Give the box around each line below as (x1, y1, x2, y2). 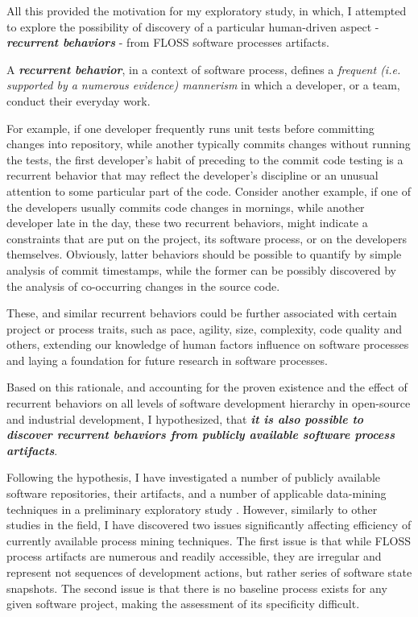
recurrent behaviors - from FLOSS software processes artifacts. (6, 34, 329, 51)
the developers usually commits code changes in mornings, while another (6, 198, 365, 215)
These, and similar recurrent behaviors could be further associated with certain (6, 304, 397, 321)
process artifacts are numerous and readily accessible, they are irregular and (6, 548, 382, 565)
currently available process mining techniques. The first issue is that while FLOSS (6, 532, 411, 549)
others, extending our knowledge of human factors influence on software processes (6, 336, 409, 353)
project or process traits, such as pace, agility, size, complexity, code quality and (6, 320, 402, 337)
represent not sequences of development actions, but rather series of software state (6, 564, 412, 580)
